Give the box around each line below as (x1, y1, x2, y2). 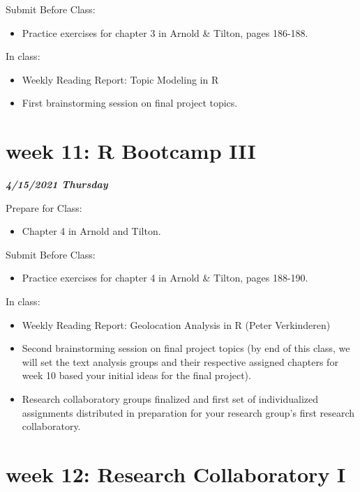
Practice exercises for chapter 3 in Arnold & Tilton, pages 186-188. (22, 25, 308, 40)
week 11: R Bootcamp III (6, 137, 256, 165)
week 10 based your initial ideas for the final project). (22, 368, 251, 383)
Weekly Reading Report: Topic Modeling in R (22, 72, 219, 86)
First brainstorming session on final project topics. (22, 95, 238, 110)
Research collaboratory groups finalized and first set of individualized (22, 392, 319, 406)
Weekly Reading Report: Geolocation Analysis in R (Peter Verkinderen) (22, 317, 331, 332)
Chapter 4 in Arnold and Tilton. (22, 224, 161, 238)
